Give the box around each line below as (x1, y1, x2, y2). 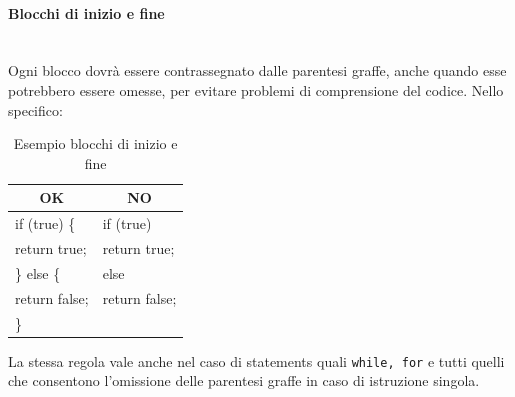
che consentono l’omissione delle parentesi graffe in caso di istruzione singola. (8, 370, 480, 391)
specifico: (8, 99, 63, 120)
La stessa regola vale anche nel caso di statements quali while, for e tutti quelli (8, 350, 505, 371)
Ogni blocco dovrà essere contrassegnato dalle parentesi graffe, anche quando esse (8, 60, 507, 81)
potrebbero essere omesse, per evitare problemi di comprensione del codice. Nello (8, 79, 504, 100)
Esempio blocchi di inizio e (13, 133, 178, 154)
